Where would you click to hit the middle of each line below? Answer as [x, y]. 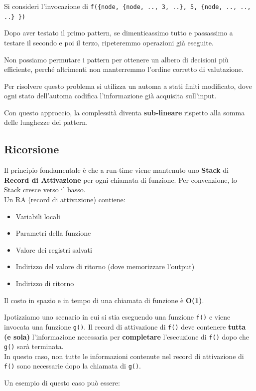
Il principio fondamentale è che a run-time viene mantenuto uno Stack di [116, 170]
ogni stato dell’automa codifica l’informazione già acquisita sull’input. [110, 96]
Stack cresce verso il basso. [45, 190]
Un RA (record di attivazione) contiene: [65, 199]
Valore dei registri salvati [54, 249]
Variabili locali [38, 216]
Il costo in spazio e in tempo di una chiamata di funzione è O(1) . [104, 300]
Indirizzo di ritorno [45, 283]
